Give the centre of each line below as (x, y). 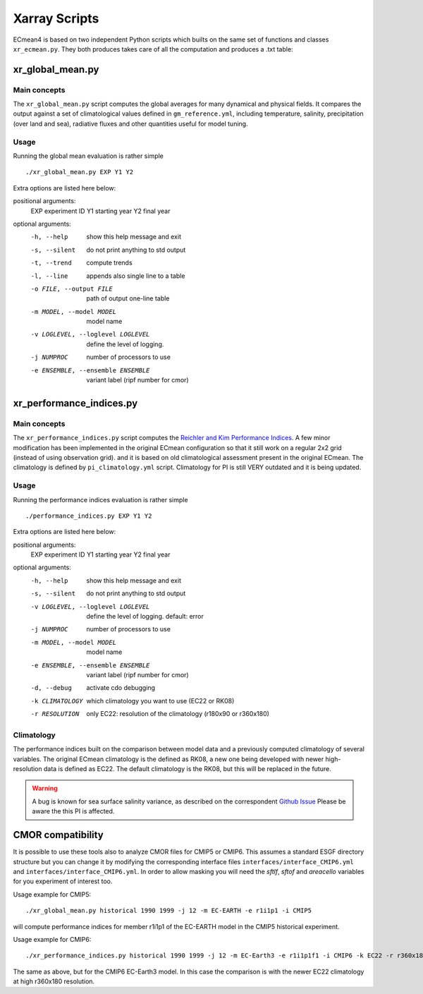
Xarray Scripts (56, 18)
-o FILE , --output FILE (72, 289)
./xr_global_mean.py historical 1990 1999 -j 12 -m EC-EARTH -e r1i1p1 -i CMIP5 (169, 911)
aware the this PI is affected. (73, 811)
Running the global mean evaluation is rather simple (88, 156)
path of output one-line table (128, 298)
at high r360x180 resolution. (54, 981)
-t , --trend (51, 263)
